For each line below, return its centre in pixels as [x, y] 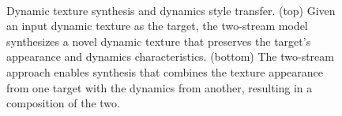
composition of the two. [63, 103]
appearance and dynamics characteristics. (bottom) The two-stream [170, 56]
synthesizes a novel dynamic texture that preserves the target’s [159, 41]
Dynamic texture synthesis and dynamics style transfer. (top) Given [171, 10]
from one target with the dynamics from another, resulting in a [160, 87]
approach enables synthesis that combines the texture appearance [165, 71]
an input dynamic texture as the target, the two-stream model [157, 26]
